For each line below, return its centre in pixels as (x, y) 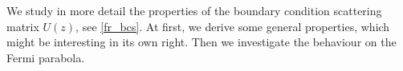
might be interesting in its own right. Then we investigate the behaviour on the (201, 42)
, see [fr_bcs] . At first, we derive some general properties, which (233, 26)
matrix (23, 26)
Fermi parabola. (46, 57)
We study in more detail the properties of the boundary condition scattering (194, 10)
